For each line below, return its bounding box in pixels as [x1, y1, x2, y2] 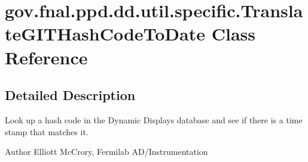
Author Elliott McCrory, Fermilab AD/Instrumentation [5, 145, 208, 158]
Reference [5, 45, 88, 69]
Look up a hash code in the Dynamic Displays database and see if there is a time [5, 113, 303, 126]
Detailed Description [5, 86, 136, 104]
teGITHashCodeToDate [5, 21, 205, 46]
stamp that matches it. [5, 125, 89, 138]
